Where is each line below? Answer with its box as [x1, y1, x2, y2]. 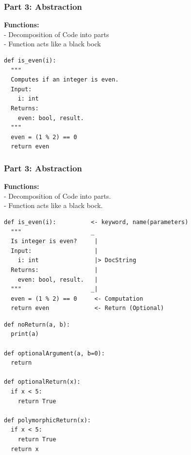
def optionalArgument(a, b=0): [4, 350, 105, 357]
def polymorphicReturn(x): [4, 416, 91, 424]
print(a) [11, 331, 39, 338]
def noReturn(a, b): [4, 321, 70, 328]
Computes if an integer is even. [11, 76, 119, 83]
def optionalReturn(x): [4, 378, 81, 386]
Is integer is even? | [11, 238, 98, 245]
